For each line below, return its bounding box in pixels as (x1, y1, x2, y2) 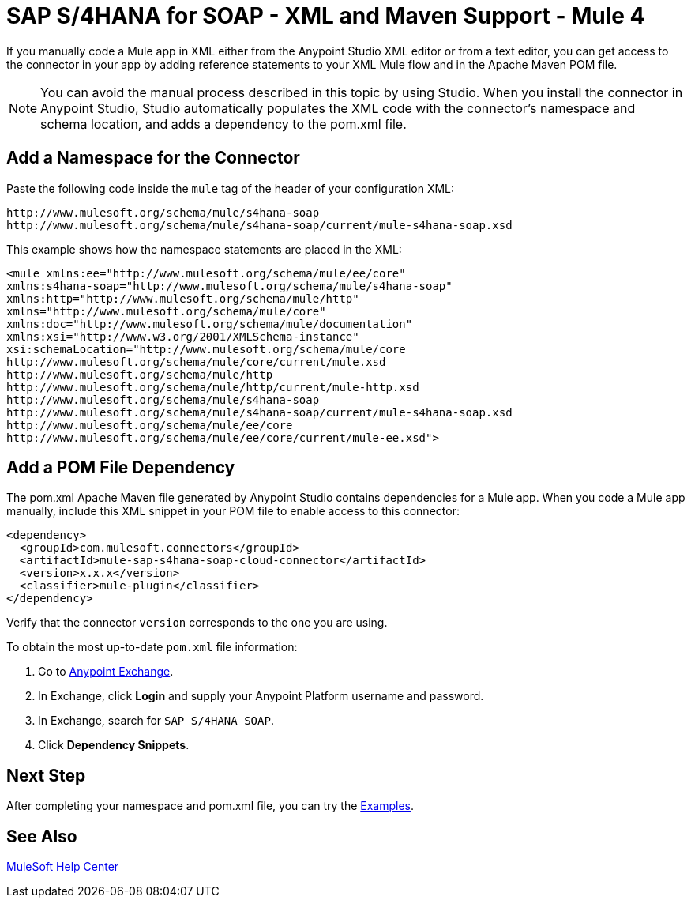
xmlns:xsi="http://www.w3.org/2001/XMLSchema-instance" (6, 330, 359, 343)
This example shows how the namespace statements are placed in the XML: (6, 242, 402, 256)
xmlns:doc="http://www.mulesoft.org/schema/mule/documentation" (6, 317, 413, 330)
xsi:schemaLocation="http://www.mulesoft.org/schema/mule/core (6, 342, 406, 356)
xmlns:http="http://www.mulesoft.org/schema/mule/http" (6, 292, 359, 305)
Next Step (6, 765, 86, 785)
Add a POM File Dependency (6, 458, 235, 478)
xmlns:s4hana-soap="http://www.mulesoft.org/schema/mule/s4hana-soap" (6, 279, 453, 292)
